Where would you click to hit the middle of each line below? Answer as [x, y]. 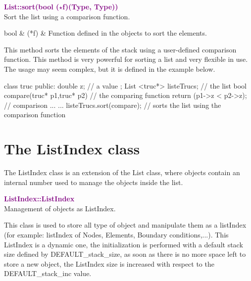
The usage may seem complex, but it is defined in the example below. [110, 69]
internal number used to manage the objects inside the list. [94, 182]
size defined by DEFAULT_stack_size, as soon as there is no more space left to [125, 254]
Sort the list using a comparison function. [67, 16]
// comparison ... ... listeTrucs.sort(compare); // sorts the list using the [113, 105]
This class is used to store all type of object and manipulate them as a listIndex [125, 225]
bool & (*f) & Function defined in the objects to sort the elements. [105, 33]
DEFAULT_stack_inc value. [48, 273]
